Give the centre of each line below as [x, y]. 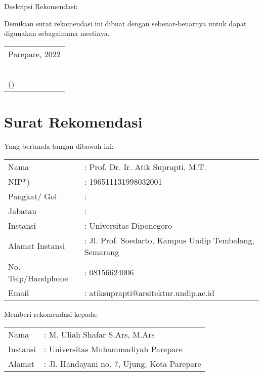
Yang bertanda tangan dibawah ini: [59, 145]
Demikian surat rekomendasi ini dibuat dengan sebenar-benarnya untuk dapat [125, 23]
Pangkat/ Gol [33, 196]
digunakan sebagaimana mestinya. [57, 33]
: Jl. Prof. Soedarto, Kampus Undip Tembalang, [169, 240]
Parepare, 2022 [34, 54]
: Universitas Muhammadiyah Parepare [113, 349]
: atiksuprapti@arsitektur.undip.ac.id [149, 293]
